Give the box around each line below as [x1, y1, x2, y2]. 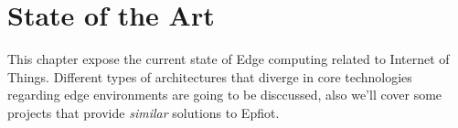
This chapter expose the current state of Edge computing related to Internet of [7, 49, 450, 69]
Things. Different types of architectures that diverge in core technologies [7, 67, 412, 86]
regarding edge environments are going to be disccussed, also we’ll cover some [7, 85, 442, 104]
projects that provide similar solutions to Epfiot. [7, 102, 280, 122]
